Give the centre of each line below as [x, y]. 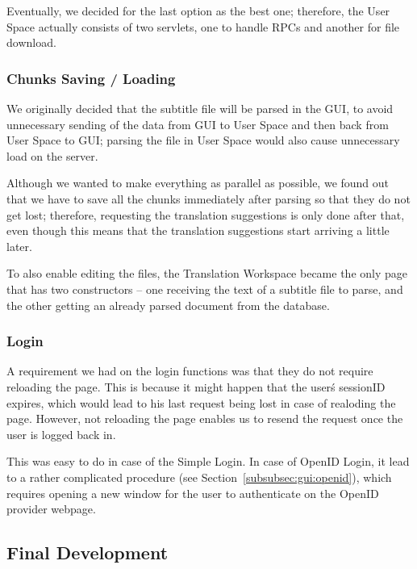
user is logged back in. [61, 434]
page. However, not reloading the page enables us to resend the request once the [205, 418]
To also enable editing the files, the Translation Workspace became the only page [207, 273]
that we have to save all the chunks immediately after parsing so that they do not [208, 198]
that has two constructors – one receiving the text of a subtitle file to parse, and [205, 289]
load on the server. [52, 155]
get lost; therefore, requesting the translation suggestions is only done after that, [206, 214]
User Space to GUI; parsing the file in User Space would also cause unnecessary [203, 140]
